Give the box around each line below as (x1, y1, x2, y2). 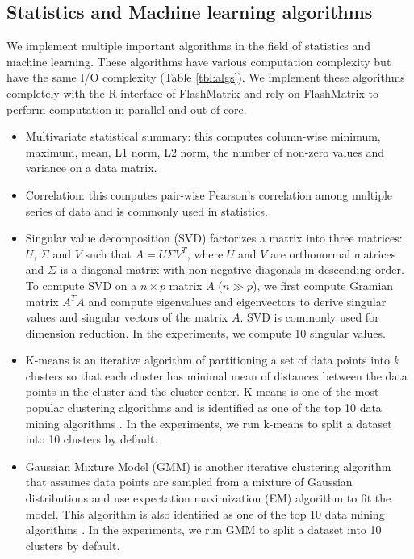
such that (85, 245, 132, 262)
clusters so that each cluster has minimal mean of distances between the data (25, 367, 408, 384)
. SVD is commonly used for (240, 309, 379, 326)
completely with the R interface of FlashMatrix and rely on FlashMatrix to (6, 84, 378, 101)
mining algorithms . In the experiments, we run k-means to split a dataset (25, 414, 392, 431)
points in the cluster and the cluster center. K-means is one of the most (25, 383, 379, 400)
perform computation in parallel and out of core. (6, 100, 247, 117)
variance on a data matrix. (25, 159, 157, 176)
